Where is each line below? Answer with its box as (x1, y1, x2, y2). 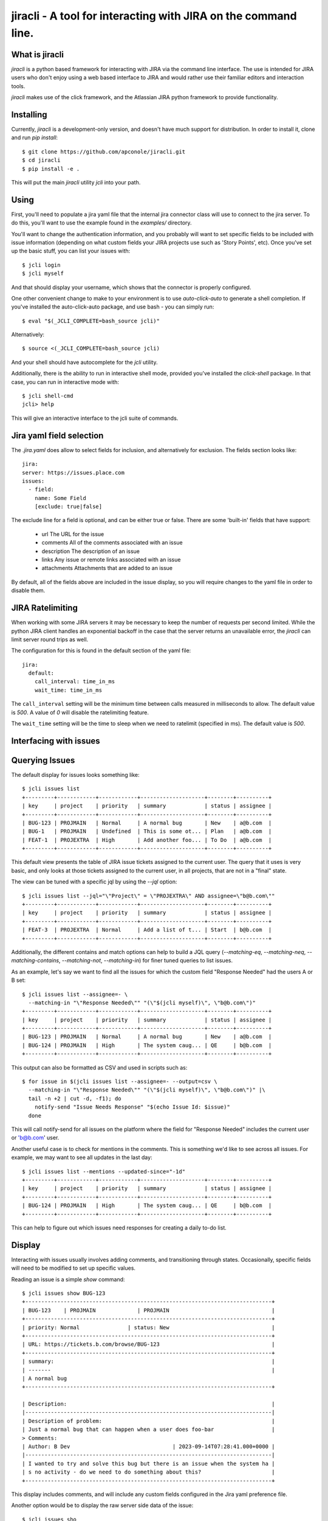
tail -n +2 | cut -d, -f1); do (28, 1095, 121, 1102)
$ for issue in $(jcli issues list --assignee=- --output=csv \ (22, 1078, 218, 1085)
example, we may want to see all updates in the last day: (11, 1154, 152, 1161)
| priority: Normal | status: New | (22, 1324, 275, 1331)
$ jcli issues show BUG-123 (22, 1290, 106, 1297)
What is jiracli (11, 49, 64, 60)
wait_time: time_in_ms (34, 686, 103, 694)
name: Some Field (34, 495, 86, 501)
